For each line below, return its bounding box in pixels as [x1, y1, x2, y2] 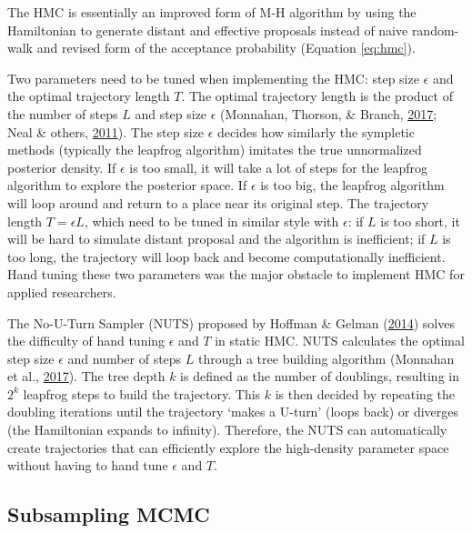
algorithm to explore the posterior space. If [7, 176, 247, 195]
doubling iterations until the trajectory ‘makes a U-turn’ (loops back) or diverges [7, 402, 459, 421]
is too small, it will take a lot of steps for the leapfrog [129, 157, 428, 176]
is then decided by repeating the [275, 384, 456, 403]
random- [411, 20, 459, 39]
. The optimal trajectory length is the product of [181, 86, 453, 106]
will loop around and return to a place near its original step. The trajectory [7, 193, 429, 212]
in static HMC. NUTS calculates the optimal [215, 331, 465, 350]
